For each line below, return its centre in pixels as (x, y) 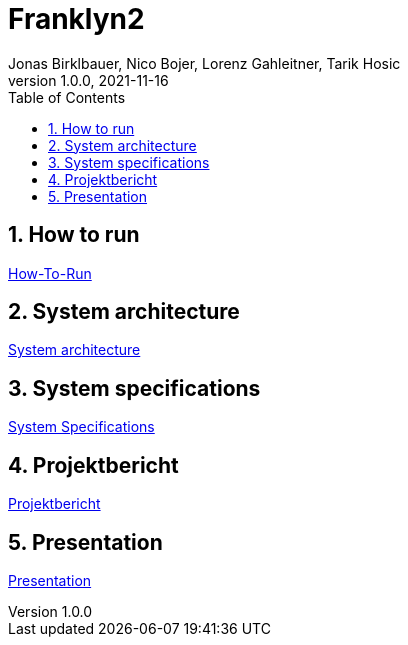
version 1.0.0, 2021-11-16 (88, 80)
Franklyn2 (76, 19)
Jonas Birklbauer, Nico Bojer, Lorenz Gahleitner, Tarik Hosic (204, 63)
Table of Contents (67, 97)
